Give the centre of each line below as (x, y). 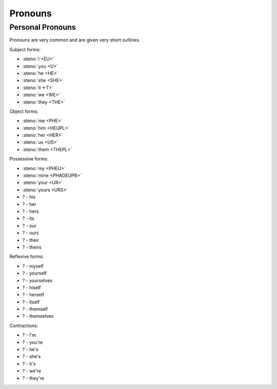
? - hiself (32, 288)
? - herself (33, 295)
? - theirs (32, 247)
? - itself (31, 302)
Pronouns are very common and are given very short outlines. (75, 40)
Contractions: (24, 325)
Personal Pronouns (43, 27)
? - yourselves (37, 280)
